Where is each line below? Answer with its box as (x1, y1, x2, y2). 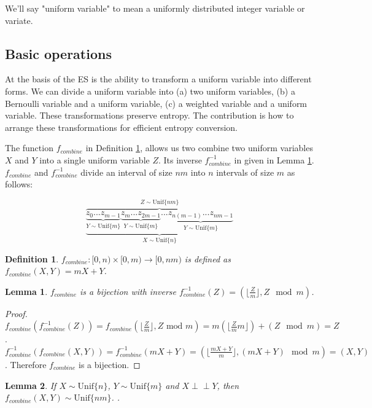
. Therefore (5, 358, 47, 371)
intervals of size (216, 165, 274, 178)
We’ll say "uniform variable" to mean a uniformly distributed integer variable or (5, 2, 305, 14)
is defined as (184, 252, 231, 265)
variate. (5, 14, 33, 26)
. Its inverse (158, 153, 202, 166)
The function (5, 141, 53, 154)
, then (217, 379, 239, 391)
